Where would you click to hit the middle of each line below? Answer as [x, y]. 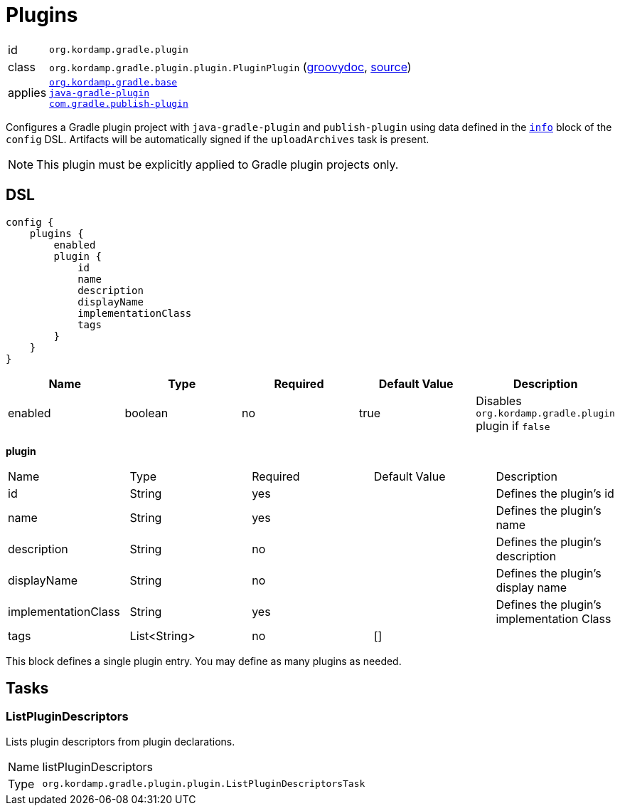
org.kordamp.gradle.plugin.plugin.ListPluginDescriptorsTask [204, 784]
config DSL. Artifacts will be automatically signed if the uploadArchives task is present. [218, 139]
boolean [146, 413]
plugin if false [513, 425]
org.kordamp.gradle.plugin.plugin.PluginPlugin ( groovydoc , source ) [230, 67]
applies [27, 93]
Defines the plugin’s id [555, 493]
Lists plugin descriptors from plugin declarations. [121, 741]
